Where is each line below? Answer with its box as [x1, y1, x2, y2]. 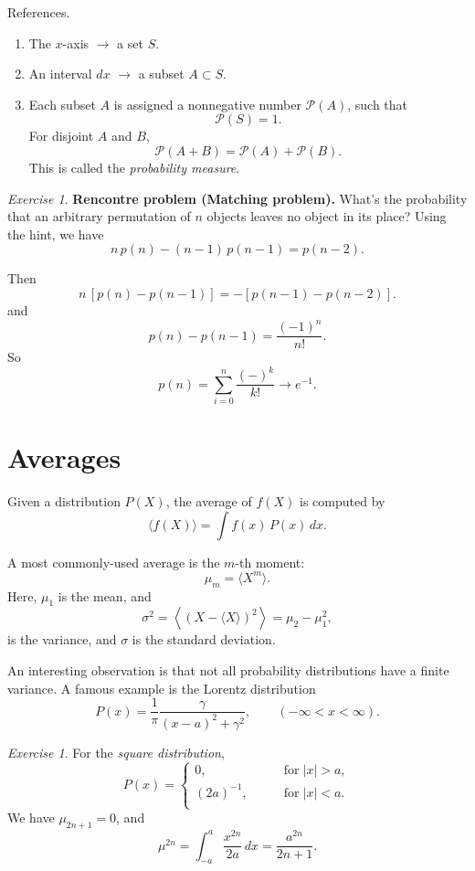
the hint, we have [7, 224, 104, 243]
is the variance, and [7, 630, 117, 649]
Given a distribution [7, 492, 121, 511]
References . [7, 3, 70, 21]
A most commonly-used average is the [7, 552, 220, 571]
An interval [28, 64, 92, 83]
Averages [7, 439, 121, 476]
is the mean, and [58, 586, 152, 605]
